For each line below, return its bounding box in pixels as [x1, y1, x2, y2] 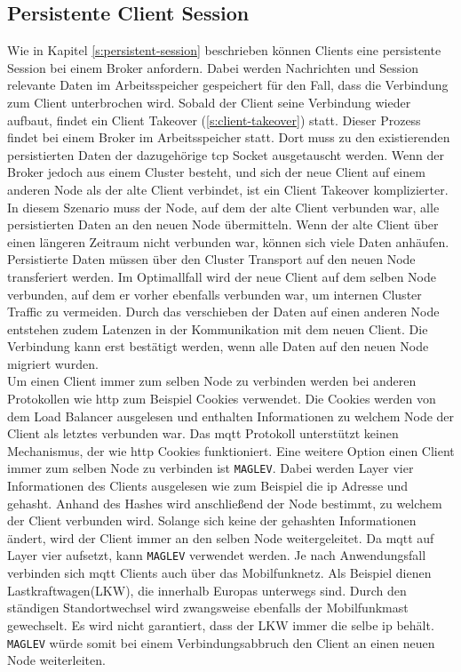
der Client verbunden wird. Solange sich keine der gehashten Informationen [7, 511, 417, 530]
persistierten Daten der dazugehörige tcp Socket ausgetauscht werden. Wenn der [7, 145, 444, 164]
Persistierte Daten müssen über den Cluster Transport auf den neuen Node [7, 250, 416, 268]
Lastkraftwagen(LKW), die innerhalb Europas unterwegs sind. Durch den [7, 580, 407, 599]
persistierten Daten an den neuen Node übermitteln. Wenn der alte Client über [7, 215, 439, 234]
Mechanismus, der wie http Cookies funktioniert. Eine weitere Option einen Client [7, 441, 455, 460]
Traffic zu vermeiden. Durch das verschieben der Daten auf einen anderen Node [7, 302, 440, 321]
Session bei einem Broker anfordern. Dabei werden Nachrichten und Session [7, 58, 418, 76]
